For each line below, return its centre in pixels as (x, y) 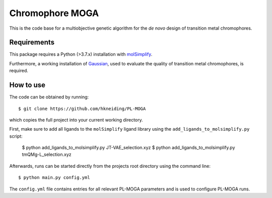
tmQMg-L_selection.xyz (47, 155)
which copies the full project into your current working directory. (76, 120)
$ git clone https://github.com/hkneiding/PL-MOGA (82, 109)
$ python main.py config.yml (54, 178)
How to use (27, 85)
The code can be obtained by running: (49, 97)
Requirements (32, 42)
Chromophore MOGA (54, 13)
